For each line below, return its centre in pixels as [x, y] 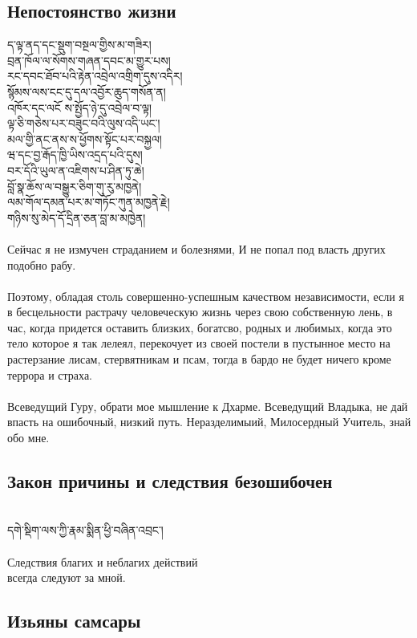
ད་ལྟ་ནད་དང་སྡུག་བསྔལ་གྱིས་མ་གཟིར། [79, 45]
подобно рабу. [42, 264]
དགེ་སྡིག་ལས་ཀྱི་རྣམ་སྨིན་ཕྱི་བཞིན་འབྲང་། [85, 530]
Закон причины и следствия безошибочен [170, 481]
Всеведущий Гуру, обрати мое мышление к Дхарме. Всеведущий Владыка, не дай [208, 406]
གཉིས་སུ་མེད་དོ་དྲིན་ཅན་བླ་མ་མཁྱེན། [77, 217]
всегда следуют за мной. [67, 577]
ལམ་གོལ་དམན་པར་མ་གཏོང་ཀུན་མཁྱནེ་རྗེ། [89, 202]
